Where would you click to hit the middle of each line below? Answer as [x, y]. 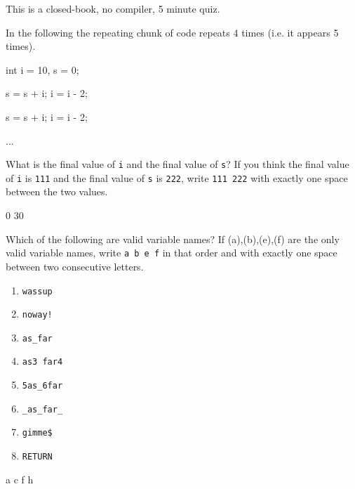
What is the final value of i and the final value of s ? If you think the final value [177, 164]
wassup [37, 291]
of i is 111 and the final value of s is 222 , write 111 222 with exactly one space [177, 177]
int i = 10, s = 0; [42, 69]
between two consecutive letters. [75, 266]
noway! [37, 315]
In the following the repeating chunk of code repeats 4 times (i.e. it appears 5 [172, 32]
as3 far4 [42, 362]
